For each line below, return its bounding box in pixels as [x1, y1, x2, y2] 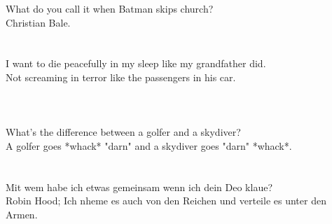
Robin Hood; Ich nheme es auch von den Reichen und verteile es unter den [6, 193, 326, 208]
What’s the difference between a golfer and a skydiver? [6, 125, 241, 139]
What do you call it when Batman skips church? [6, 1, 214, 15]
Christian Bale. [6, 15, 71, 29]
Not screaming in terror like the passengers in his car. [6, 69, 236, 84]
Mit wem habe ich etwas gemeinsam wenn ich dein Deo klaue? [6, 179, 272, 194]
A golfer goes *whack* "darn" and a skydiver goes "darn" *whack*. [6, 138, 292, 153]
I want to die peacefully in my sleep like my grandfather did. [6, 56, 266, 71]
